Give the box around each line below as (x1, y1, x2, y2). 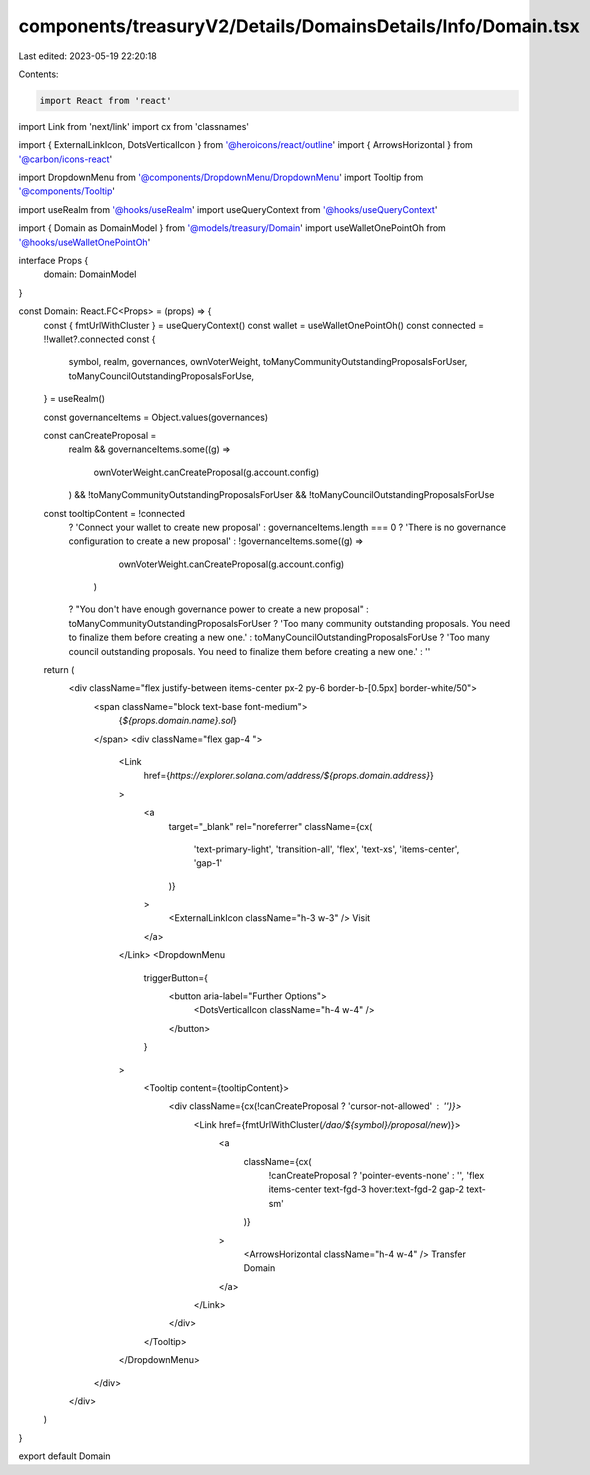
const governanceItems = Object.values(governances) (43, 411, 269, 423)
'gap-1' (193, 857, 223, 869)
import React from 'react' (39, 95, 172, 106)
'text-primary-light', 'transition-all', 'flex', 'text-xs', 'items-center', (193, 843, 460, 855)
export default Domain (18, 1450, 111, 1462)
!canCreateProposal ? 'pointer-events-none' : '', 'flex (268, 1169, 485, 1181)
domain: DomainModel (43, 268, 137, 280)
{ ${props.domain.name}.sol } (118, 715, 237, 727)
